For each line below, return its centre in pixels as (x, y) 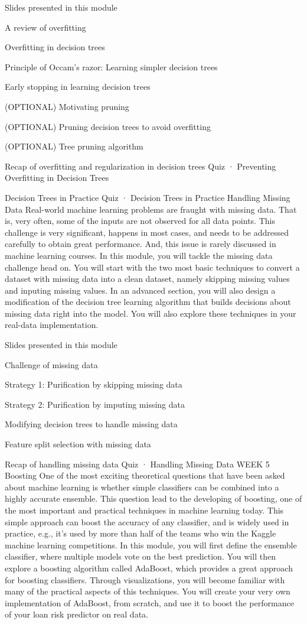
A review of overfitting (45, 27)
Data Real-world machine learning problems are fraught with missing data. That (151, 209)
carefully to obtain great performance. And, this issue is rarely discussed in (141, 244)
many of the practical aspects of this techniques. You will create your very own (148, 591)
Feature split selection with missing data (78, 444)
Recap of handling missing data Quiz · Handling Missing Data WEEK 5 (137, 464)
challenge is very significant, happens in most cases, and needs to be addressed (147, 232)
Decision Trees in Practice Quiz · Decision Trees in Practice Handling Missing (148, 197)
